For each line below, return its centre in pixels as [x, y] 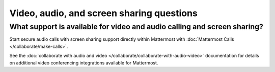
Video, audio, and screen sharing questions [104, 13]
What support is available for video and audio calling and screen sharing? [136, 27]
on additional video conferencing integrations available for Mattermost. [84, 62]
